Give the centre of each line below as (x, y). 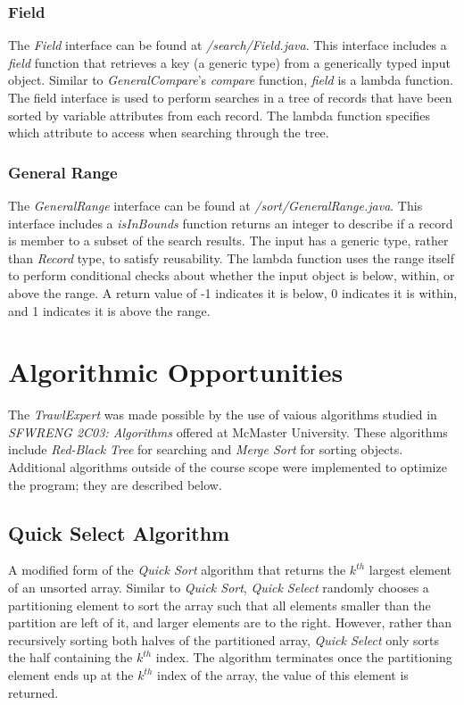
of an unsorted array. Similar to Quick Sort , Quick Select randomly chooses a (219, 588)
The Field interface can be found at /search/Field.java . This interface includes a (228, 45)
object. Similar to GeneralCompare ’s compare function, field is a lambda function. (231, 80)
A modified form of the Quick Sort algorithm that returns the (177, 570)
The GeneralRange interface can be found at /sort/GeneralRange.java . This (215, 205)
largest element (410, 570)
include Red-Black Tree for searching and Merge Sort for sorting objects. (206, 449)
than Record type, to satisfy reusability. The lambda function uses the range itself (231, 257)
